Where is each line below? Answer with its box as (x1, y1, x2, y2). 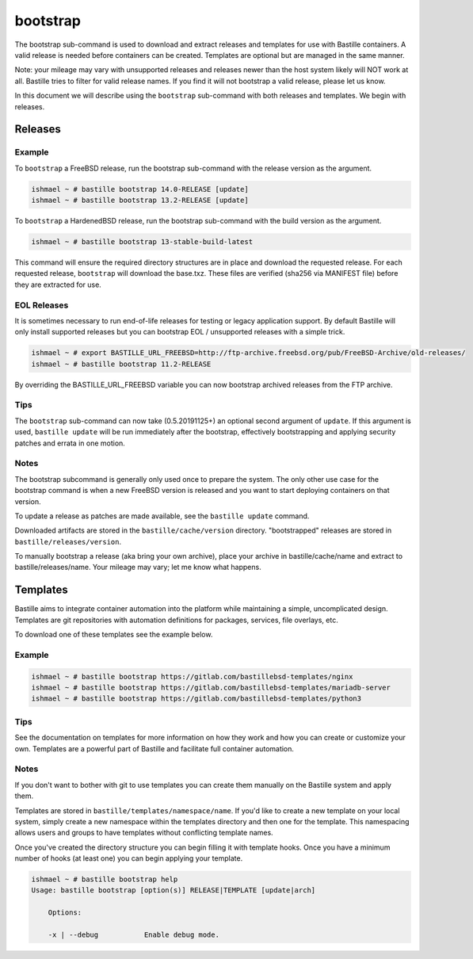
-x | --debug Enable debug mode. (48, 930, 219, 939)
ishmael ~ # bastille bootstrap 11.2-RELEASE (31, 359, 212, 369)
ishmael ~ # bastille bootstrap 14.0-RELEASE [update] (31, 185, 249, 193)
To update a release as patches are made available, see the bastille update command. (14, 511, 310, 521)
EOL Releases (14, 300, 69, 311)
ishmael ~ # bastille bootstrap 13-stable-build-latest (31, 238, 254, 246)
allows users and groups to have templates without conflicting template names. (14, 828, 273, 838)
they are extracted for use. (14, 280, 102, 289)
